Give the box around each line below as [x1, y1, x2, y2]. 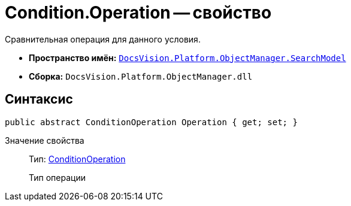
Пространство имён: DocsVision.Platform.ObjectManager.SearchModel [29, 52, 346, 63]
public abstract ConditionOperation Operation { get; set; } [5, 117, 298, 127]
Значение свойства [5, 135, 84, 146]
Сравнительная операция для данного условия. [5, 34, 201, 44]
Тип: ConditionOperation [29, 153, 126, 164]
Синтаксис [5, 92, 73, 107]
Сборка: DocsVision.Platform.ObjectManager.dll [29, 71, 253, 81]
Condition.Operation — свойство [5, 2, 272, 23]
